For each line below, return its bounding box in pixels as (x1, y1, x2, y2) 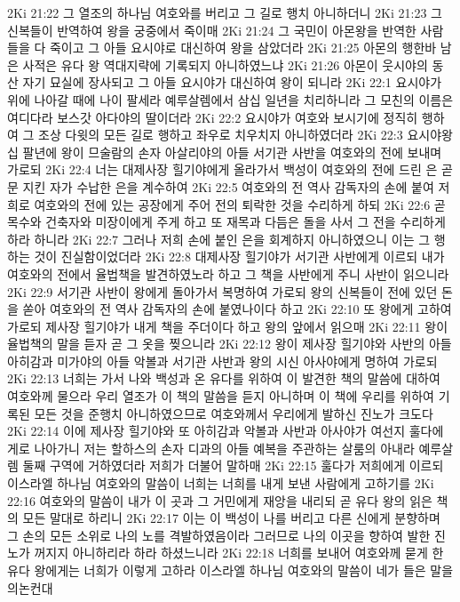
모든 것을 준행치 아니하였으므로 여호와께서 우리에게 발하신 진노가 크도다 (34, 404, 433, 422)
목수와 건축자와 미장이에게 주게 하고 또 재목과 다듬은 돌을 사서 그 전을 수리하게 (7, 213, 446, 231)
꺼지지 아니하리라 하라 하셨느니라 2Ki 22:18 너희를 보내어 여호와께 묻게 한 (34, 543, 444, 562)
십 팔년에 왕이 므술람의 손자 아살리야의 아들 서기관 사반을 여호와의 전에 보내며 (7, 142, 442, 161)
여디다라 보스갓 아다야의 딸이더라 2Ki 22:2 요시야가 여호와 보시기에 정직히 (7, 108, 418, 126)
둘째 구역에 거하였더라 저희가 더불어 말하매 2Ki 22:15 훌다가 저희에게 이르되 (22, 456, 444, 475)
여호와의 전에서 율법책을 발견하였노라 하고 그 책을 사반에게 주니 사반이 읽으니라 (7, 264, 449, 283)
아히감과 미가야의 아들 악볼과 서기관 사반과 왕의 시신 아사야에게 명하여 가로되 (7, 351, 438, 370)
